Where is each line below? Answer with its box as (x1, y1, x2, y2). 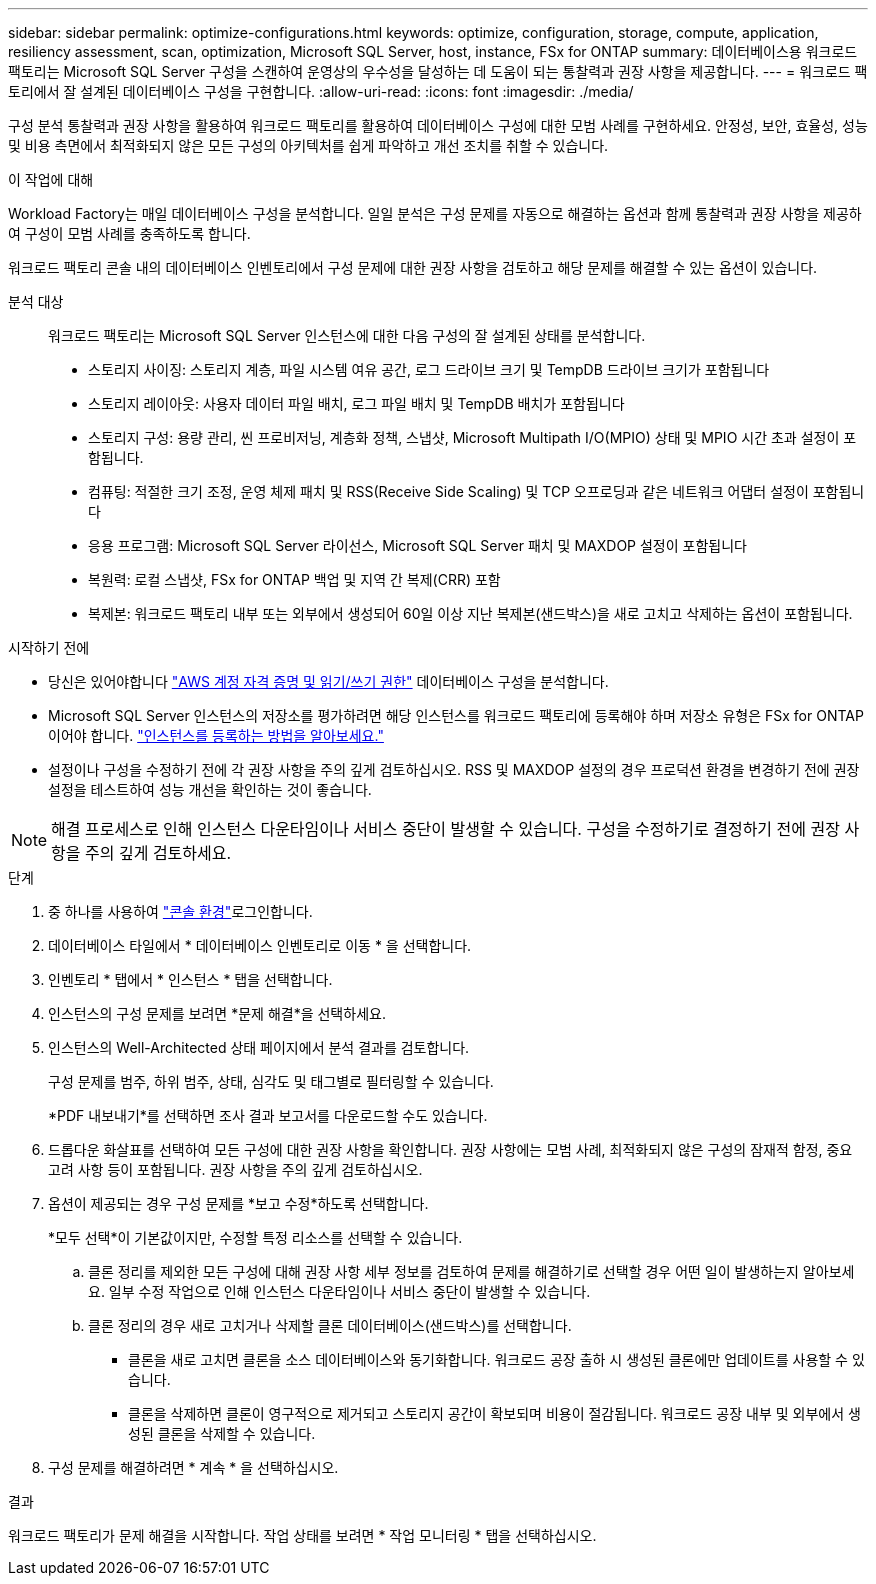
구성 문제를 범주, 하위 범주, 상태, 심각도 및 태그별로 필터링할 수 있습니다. (48, 1073, 494, 1090)
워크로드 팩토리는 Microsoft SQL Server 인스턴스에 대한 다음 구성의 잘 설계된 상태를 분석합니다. (48, 327, 646, 344)
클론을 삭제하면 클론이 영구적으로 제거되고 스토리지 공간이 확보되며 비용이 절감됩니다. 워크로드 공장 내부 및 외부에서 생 (128, 1405, 861, 1422)
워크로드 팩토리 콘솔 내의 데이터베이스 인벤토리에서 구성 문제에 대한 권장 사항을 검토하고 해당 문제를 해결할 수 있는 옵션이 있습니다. (8, 259, 818, 276)
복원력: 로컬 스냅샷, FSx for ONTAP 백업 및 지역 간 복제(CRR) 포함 (88, 571, 501, 588)
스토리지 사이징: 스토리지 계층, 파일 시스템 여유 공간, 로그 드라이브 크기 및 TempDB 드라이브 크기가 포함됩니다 (88, 361, 770, 378)
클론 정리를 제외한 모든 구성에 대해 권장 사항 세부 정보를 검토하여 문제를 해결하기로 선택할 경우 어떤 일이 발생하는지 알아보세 (88, 1263, 855, 1280)
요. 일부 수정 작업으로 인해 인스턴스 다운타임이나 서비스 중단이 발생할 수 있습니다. (88, 1283, 591, 1300)
